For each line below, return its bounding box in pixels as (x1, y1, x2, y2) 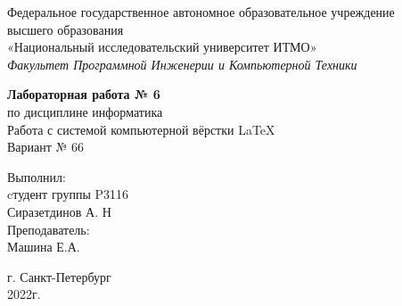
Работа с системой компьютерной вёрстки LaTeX (7, 120, 275, 138)
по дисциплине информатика (7, 102, 163, 120)
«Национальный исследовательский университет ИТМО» (7, 37, 317, 56)
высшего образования (7, 20, 124, 38)
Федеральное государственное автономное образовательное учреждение (7, 3, 395, 21)
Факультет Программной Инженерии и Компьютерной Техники (7, 54, 357, 73)
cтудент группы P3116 (7, 185, 129, 203)
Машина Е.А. (7, 237, 80, 256)
